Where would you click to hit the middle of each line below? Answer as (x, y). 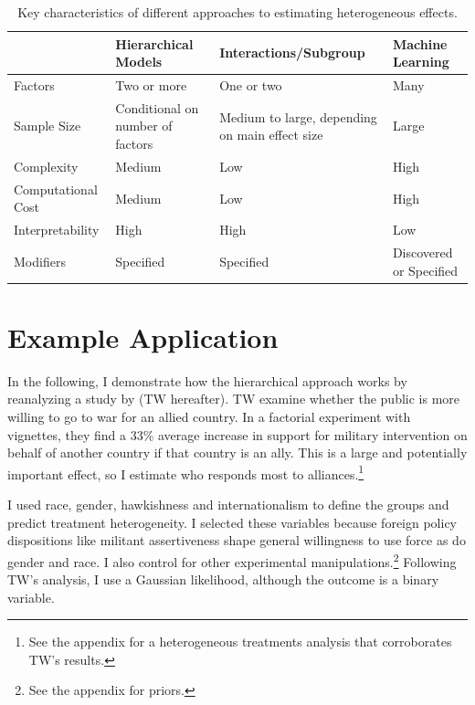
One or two (251, 85)
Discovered (422, 253)
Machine (420, 43)
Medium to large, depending (298, 116)
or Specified (425, 270)
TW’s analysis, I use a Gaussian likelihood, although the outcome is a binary (223, 579)
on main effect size (271, 135)
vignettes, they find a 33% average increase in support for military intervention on (237, 434)
